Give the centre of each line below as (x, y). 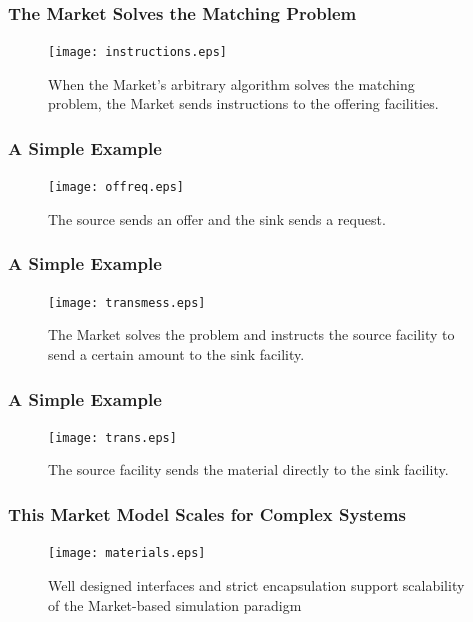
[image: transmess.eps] (127, 302)
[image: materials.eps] (127, 553)
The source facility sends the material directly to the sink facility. (248, 469)
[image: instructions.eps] (137, 52)
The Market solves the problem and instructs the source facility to (251, 334)
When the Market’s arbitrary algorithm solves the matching (231, 83)
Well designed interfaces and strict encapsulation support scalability (256, 584)
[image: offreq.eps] (116, 187)
